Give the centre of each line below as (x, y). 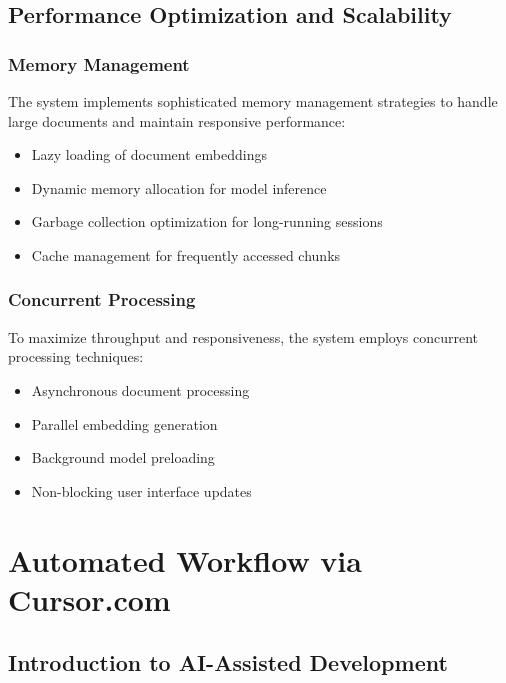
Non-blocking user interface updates (141, 490)
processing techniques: (76, 356)
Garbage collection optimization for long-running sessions (207, 221)
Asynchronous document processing (140, 389)
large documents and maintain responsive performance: (177, 120)
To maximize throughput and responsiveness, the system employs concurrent (243, 336)
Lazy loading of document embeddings (149, 154)
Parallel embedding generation (124, 423)
